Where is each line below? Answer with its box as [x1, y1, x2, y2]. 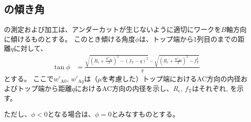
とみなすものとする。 [111, 109, 180, 119]
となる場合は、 [48, 109, 95, 119]
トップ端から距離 [17, 83, 72, 93]
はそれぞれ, [192, 83, 228, 93]
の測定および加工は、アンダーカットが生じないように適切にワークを [4, 24, 221, 34]
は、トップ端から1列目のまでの [139, 33, 238, 44]
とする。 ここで [4, 73, 54, 83]
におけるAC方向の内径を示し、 [75, 83, 173, 93]
